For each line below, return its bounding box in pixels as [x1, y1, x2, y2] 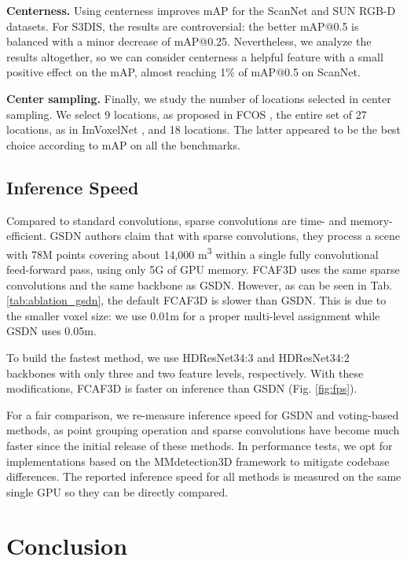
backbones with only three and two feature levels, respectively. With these [6, 364, 364, 381]
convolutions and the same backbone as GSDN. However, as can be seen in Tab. [6, 276, 393, 293]
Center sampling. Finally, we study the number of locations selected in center [6, 90, 391, 106]
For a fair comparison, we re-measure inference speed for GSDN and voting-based [6, 406, 399, 423]
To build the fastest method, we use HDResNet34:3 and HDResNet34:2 [6, 349, 350, 365]
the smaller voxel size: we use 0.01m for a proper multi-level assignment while [6, 307, 380, 323]
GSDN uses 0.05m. [6, 323, 97, 339]
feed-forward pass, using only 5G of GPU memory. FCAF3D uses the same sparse [6, 260, 400, 277]
